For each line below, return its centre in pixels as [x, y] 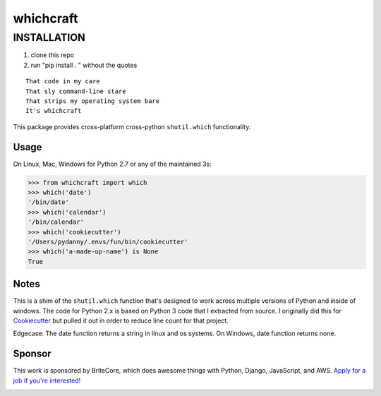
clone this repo [52, 55]
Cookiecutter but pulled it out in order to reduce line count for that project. [121, 320]
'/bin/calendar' [56, 222]
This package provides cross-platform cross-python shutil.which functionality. [132, 126]
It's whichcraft [54, 111]
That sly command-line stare [76, 91]
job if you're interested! [47, 380]
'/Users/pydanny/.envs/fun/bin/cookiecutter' [108, 241]
